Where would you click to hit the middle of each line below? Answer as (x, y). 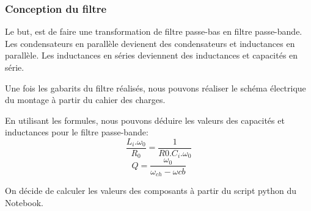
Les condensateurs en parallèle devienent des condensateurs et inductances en (150, 43)
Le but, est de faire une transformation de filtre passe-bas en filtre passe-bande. (154, 31)
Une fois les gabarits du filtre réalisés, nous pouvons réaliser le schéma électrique (155, 88)
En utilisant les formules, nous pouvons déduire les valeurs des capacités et (145, 120)
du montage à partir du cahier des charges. (85, 100)
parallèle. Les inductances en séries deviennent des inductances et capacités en (152, 55)
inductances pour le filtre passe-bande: (77, 132)
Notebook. (24, 202)
